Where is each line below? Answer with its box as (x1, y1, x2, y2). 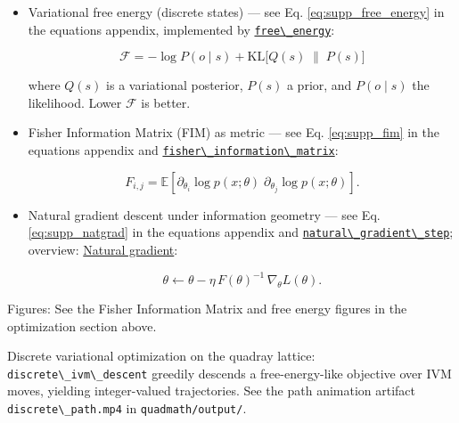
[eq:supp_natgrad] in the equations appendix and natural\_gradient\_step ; (28, 223, 454, 241)
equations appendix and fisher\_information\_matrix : (28, 141, 339, 159)
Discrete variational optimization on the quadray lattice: (7, 346, 316, 365)
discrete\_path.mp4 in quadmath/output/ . (7, 399, 247, 418)
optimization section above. (7, 316, 157, 335)
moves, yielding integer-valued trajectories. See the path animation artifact (7, 381, 416, 400)
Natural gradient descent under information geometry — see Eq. (28, 205, 381, 224)
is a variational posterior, (106, 76, 243, 94)
